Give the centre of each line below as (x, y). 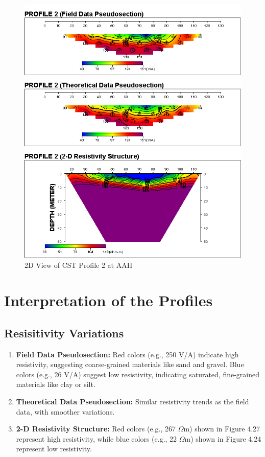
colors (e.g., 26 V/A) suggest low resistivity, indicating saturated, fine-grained (138, 374)
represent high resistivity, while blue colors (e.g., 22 (97, 438)
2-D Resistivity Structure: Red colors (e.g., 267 (96, 429)
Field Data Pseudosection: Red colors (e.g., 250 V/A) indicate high (127, 354)
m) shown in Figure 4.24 (223, 438)
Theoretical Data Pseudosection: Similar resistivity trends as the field (132, 402)
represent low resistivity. (54, 449)
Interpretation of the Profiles (109, 300)
